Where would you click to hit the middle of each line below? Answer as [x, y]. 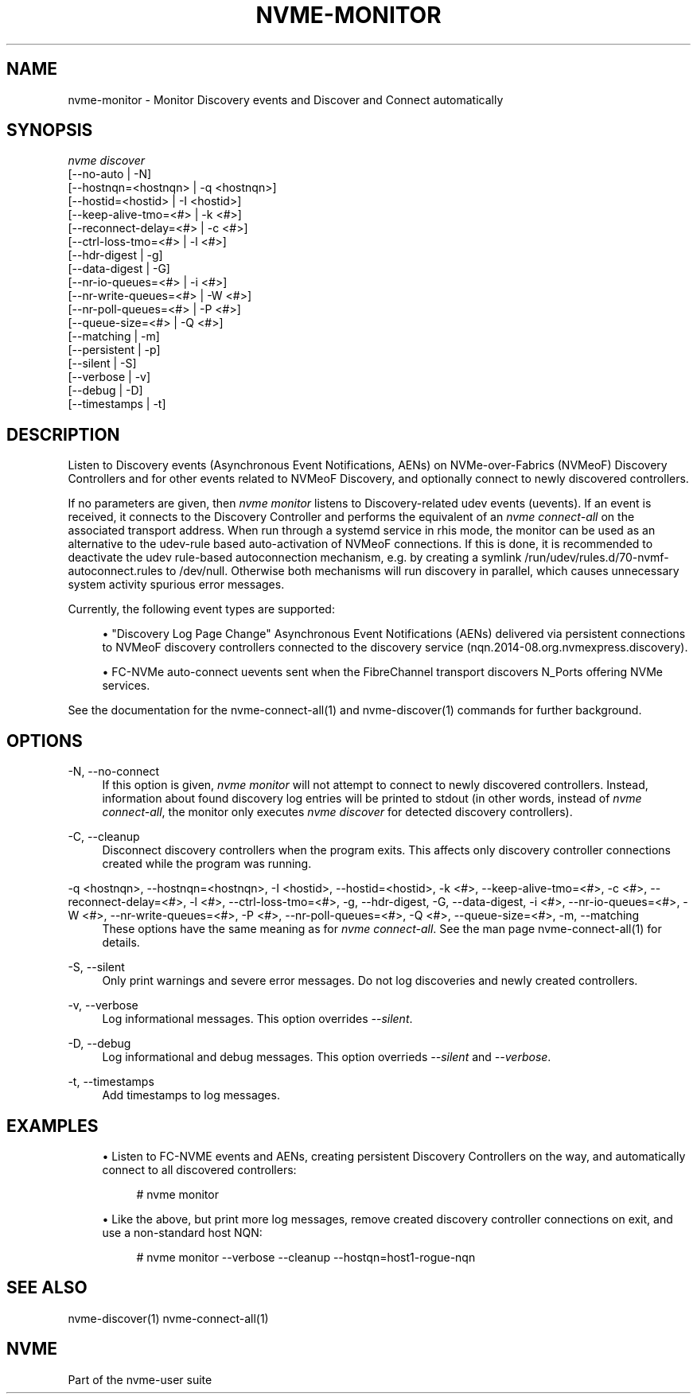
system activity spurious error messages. [176, 585]
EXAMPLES [53, 1126]
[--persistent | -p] [114, 350]
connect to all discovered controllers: [199, 1169]
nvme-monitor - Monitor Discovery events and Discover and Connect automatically [286, 99]
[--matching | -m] [114, 336]
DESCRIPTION [63, 434]
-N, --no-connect [114, 772]
